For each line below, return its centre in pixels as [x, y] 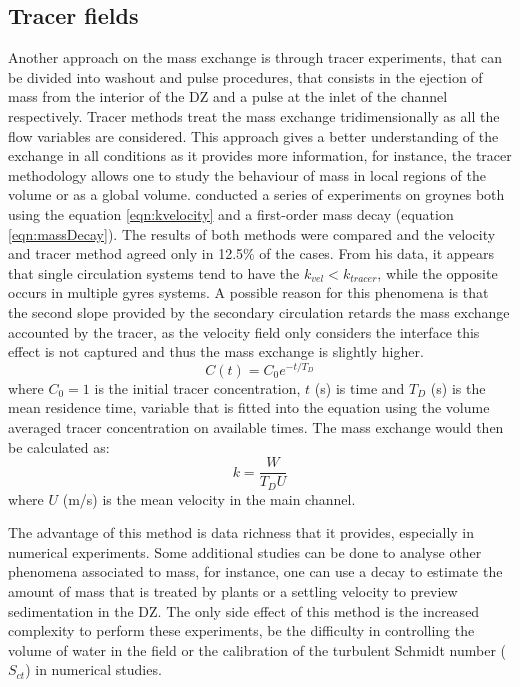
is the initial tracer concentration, [197, 387]
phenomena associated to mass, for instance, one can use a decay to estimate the [255, 571]
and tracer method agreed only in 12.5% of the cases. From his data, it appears [251, 253]
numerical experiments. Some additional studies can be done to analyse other [245, 551]
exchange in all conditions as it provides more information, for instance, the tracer [260, 155]
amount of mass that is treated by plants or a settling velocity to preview [233, 591]
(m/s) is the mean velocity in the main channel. [209, 498]
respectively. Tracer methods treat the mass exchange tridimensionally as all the [254, 115]
